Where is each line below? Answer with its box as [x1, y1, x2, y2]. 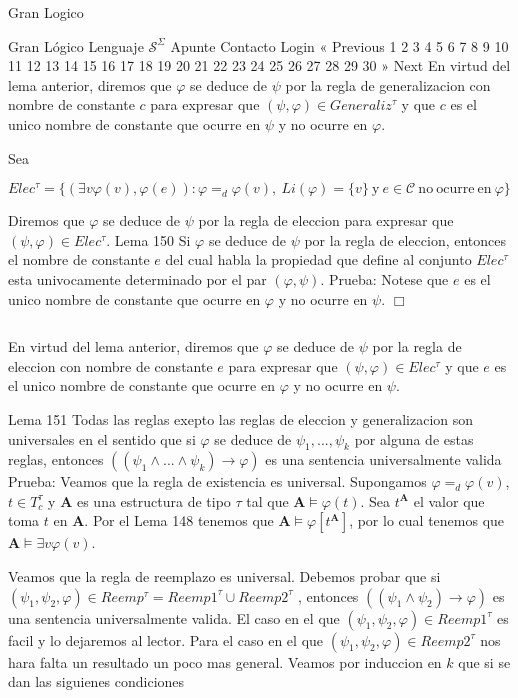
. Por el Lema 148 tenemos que [84, 510, 274, 531]
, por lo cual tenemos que [349, 510, 505, 531]
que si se [458, 651, 511, 672]
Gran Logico [8, 2, 84, 22]
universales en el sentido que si [8, 428, 196, 449]
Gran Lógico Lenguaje [8, 35, 144, 56]
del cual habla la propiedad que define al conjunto [165, 249, 472, 270]
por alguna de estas [354, 428, 474, 449]
